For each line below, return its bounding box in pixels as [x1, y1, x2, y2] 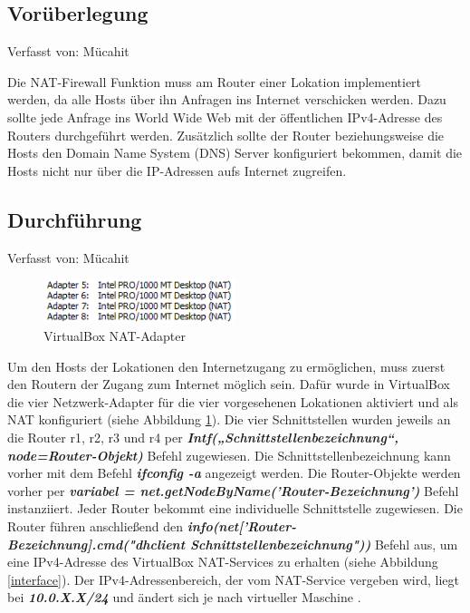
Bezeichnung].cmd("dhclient [7, 534, 186, 553]
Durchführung [7, 205, 142, 233]
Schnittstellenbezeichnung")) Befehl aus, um [189, 534, 458, 553]
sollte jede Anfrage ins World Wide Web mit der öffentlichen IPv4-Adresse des [7, 107, 443, 126]
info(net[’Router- [187, 516, 297, 535]
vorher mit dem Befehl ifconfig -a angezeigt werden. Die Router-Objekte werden [7, 463, 461, 482]
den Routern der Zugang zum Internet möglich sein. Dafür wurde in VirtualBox [7, 375, 450, 394]
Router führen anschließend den [7, 516, 184, 535]
